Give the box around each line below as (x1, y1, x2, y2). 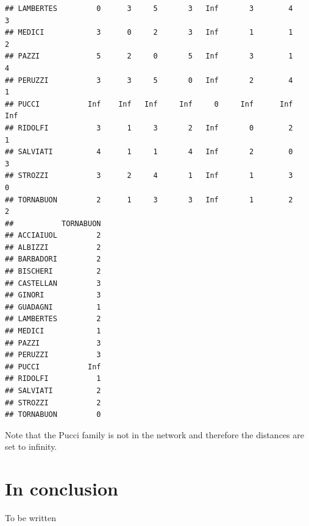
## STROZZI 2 (5, 398, 101, 407)
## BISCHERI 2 (5, 267, 101, 276)
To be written (5, 511, 57, 524)
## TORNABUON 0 (5, 410, 101, 419)
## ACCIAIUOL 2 (5, 231, 101, 240)
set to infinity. (5, 440, 57, 453)
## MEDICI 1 (5, 327, 101, 336)
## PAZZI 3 (5, 338, 101, 347)
